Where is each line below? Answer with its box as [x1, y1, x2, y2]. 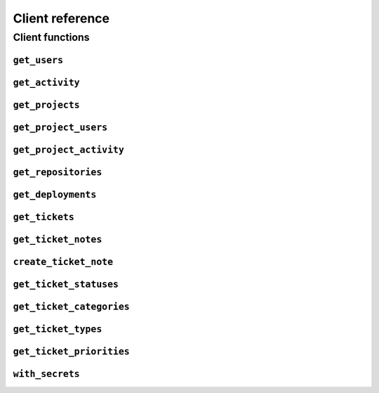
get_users [13, 54, 63, 66]
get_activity [13, 77, 80, 88]
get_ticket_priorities [13, 345, 130, 357]
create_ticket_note [13, 256, 114, 267]
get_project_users [13, 122, 108, 133]
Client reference [13, 11, 110, 26]
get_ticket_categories [13, 301, 130, 312]
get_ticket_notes [13, 233, 102, 245]
